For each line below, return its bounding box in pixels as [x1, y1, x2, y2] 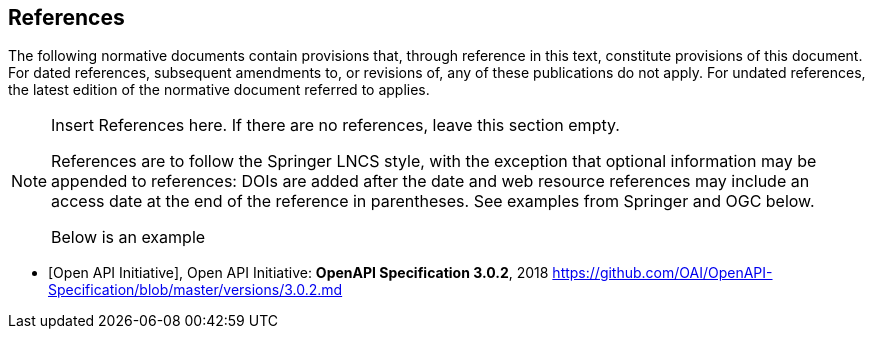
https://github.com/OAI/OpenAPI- [552, 264, 773, 282]
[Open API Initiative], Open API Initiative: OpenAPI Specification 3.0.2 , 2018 [48, 264, 549, 282]
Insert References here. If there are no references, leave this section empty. [51, 115, 620, 136]
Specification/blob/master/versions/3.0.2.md [48, 281, 343, 299]
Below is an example [51, 227, 206, 248]
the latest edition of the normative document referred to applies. [8, 81, 430, 99]
